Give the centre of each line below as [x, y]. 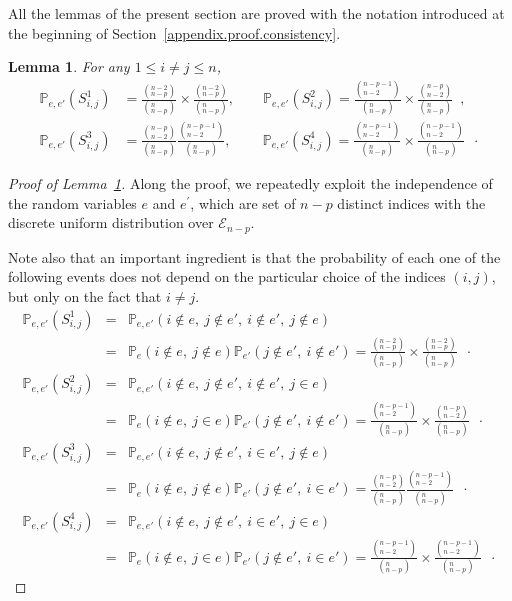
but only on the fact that [85, 295]
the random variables [72, 202]
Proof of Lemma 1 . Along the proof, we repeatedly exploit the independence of [250, 183]
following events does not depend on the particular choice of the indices [227, 276]
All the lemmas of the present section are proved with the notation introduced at [256, 13]
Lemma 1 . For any [69, 66]
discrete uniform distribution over [111, 222]
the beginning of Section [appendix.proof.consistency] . [174, 32]
